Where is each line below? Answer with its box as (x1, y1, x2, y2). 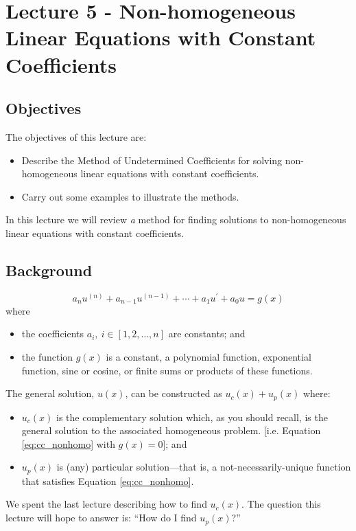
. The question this (241, 497, 321, 511)
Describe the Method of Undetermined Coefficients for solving (21, 152, 283, 167)
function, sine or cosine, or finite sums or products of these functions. (21, 363, 313, 377)
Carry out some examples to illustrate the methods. (21, 189, 239, 203)
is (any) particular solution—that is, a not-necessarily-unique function (56, 460, 351, 474)
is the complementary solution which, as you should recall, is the (56, 409, 328, 424)
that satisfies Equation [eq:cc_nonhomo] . (21, 473, 194, 488)
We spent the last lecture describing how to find (5, 497, 207, 511)
